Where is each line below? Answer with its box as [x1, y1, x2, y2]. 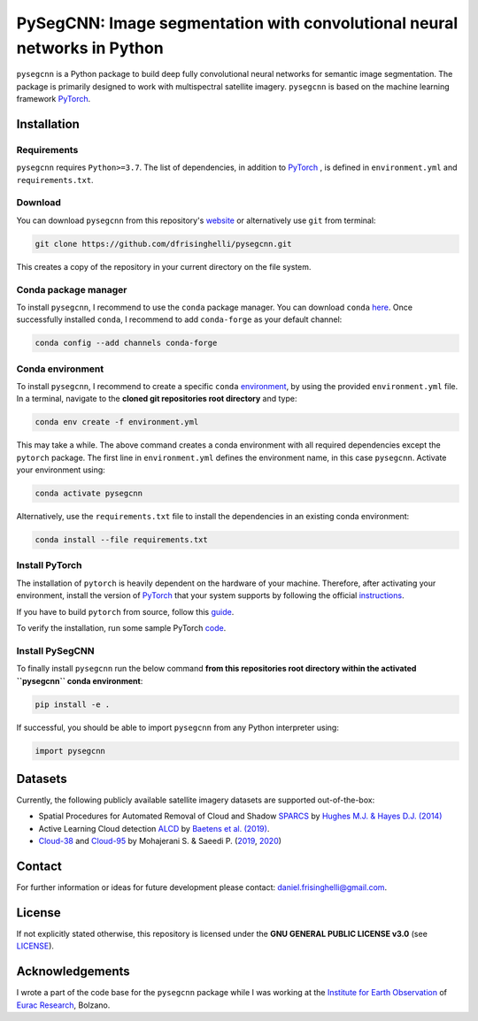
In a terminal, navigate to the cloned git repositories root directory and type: [16, 394, 297, 404]
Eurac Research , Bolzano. [16, 1000, 111, 1010]
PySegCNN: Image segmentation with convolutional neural [16, 13, 459, 33]
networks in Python [16, 38, 164, 58]
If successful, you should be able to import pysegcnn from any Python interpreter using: [16, 722, 340, 733]
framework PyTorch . [16, 94, 91, 104]
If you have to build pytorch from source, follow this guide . [16, 606, 235, 617]
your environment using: [16, 464, 105, 475]
